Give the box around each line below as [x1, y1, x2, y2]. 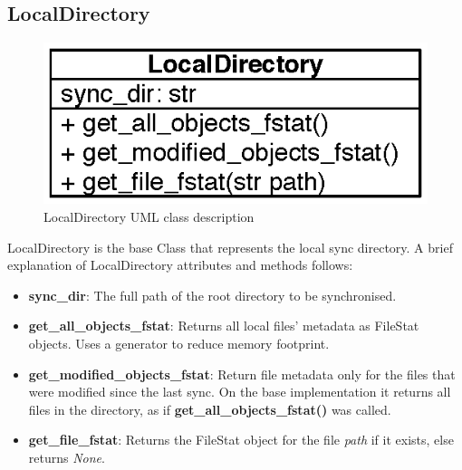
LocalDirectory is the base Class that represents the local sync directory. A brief [7, 237, 453, 256]
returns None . [28, 447, 105, 466]
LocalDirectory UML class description [43, 207, 255, 226]
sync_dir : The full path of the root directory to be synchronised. [28, 285, 397, 304]
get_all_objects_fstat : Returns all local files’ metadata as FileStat [28, 316, 419, 335]
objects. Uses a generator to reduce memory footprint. [28, 334, 330, 353]
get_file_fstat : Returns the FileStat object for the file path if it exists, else [28, 430, 454, 449]
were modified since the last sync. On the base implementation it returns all [28, 382, 451, 401]
